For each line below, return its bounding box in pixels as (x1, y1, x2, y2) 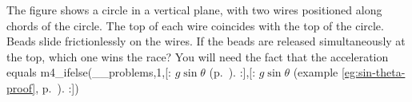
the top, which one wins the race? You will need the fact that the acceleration (6, 48, 389, 65)
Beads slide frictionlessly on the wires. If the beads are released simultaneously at (6, 33, 406, 49)
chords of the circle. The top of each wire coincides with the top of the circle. (6, 17, 384, 33)
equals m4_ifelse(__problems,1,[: (6, 64, 171, 80)
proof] (6, 79, 36, 96)
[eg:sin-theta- (341, 64, 406, 80)
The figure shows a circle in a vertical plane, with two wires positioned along (6, 2, 382, 18)
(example (293, 64, 338, 80)
